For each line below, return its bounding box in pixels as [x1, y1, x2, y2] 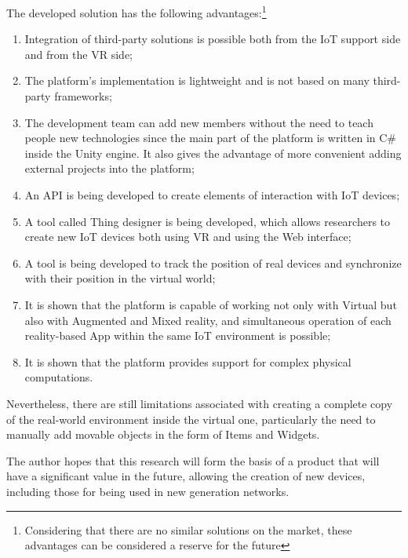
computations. [24, 369, 93, 385]
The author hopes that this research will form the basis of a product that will [6, 452, 380, 469]
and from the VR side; [24, 46, 133, 62]
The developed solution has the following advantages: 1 [6, 2, 267, 20]
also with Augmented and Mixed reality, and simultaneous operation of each [24, 312, 392, 328]
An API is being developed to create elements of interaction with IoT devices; [24, 187, 400, 202]
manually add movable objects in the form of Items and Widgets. [6, 426, 320, 443]
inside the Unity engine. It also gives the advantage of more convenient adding [24, 144, 402, 161]
